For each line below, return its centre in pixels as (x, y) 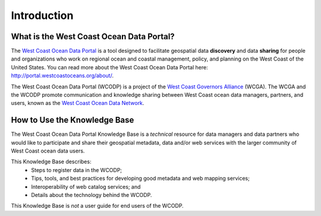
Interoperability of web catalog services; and (86, 186)
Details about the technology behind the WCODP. (92, 195)
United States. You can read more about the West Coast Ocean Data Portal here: (109, 67)
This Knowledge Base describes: (51, 162)
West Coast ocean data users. (48, 151)
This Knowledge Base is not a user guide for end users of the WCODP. (97, 206)
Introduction (42, 15)
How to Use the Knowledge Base (73, 120)
